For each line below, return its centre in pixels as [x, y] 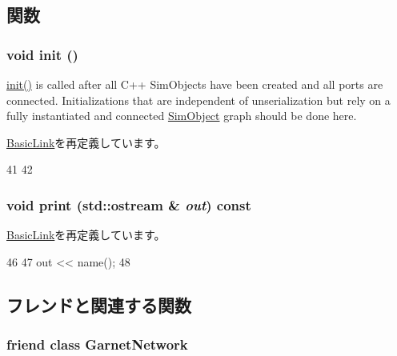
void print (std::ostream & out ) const [129, 204]
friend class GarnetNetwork [97, 344]
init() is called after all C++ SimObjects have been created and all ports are [195, 84]
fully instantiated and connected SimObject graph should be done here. [182, 116]
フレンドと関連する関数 [99, 304]
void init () [42, 54]
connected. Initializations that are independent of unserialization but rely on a [198, 100]
